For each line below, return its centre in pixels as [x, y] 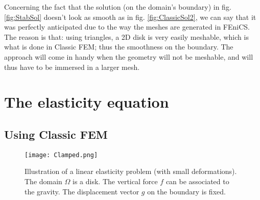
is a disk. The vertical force [115, 181]
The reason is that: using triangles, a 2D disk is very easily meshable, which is [126, 36]
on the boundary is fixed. [186, 191]
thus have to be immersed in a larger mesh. [72, 67]
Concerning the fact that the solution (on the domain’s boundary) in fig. [118, 7]
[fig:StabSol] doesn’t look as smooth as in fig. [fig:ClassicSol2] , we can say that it [130, 17]
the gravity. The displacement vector [82, 191]
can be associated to [197, 181]
